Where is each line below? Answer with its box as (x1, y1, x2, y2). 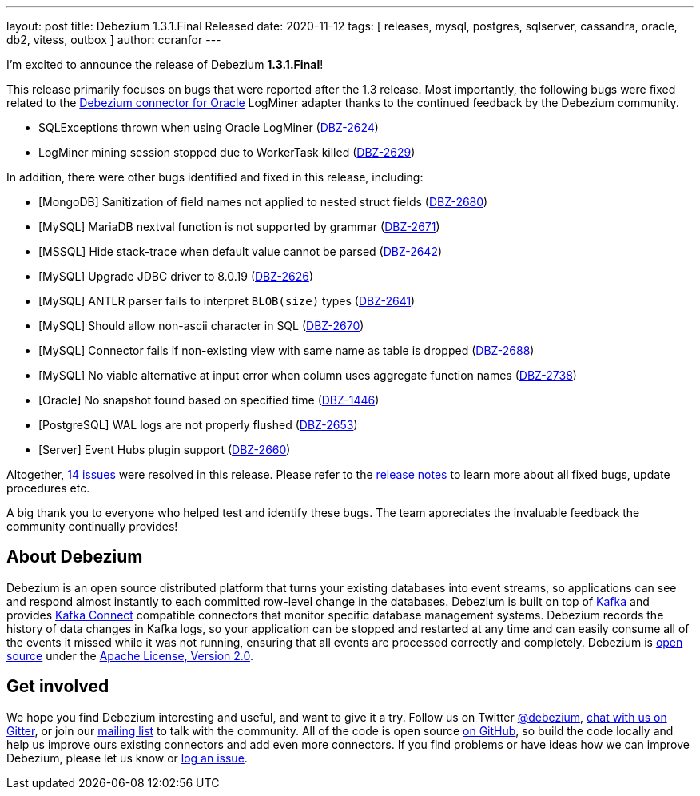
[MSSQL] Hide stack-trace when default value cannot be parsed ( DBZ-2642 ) (38, 245, 443, 258)
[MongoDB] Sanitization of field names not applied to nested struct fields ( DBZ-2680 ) (38, 195, 488, 209)
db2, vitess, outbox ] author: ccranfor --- (6, 33, 221, 46)
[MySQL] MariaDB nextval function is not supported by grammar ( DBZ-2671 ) (38, 220, 440, 233)
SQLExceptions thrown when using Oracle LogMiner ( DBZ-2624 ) (38, 121, 379, 134)
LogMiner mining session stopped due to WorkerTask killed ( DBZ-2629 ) (38, 145, 416, 159)
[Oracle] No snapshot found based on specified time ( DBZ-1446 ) (38, 393, 380, 407)
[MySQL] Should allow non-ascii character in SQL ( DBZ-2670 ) (38, 319, 364, 332)
